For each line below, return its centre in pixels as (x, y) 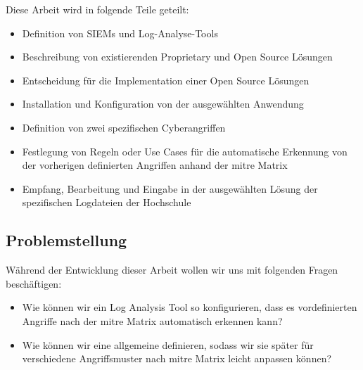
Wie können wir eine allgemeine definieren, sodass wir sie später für (168, 344)
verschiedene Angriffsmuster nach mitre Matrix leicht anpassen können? (177, 358)
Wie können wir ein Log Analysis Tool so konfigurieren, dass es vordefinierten (190, 307)
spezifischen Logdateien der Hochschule (107, 202)
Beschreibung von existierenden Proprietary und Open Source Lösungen (177, 57)
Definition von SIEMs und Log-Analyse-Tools (120, 33)
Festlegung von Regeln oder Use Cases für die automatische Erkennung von (185, 151)
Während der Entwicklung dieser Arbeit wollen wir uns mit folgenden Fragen (172, 270)
